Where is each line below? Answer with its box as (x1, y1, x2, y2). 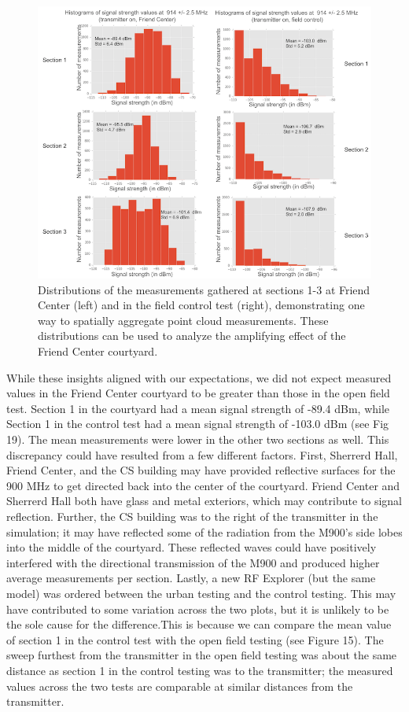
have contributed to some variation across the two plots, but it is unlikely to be (6, 600, 389, 617)
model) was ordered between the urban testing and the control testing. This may (6, 585, 396, 601)
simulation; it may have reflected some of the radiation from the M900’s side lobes (6, 523, 403, 540)
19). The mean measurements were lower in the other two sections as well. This (6, 431, 389, 448)
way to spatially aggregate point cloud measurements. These (38, 312, 329, 328)
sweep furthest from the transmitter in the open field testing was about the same (6, 647, 397, 663)
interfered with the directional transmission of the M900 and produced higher (6, 554, 380, 570)
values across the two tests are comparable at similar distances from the (6, 677, 353, 694)
